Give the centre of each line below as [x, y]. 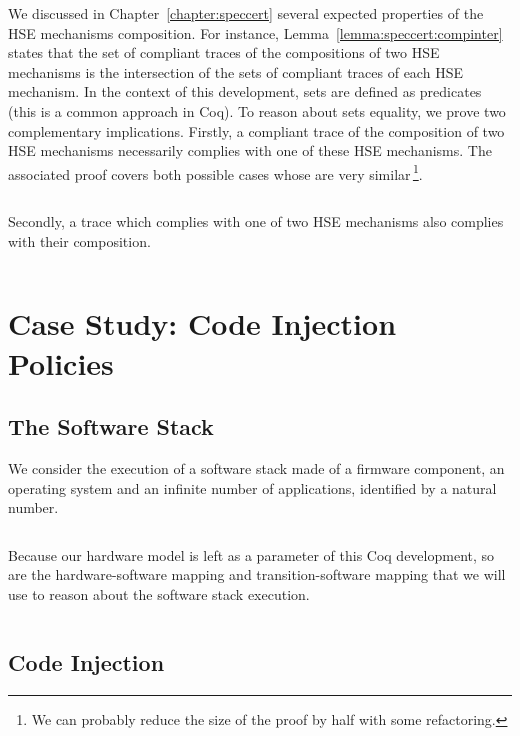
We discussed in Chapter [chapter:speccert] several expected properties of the [246, 13]
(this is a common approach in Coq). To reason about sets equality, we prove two [257, 110]
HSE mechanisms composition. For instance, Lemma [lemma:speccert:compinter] [255, 32]
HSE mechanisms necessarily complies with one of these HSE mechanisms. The [250, 150]
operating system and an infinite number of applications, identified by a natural [252, 487]
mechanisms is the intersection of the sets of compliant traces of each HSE [235, 71]
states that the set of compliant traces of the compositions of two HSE [224, 52]
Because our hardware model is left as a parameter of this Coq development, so [251, 554]
